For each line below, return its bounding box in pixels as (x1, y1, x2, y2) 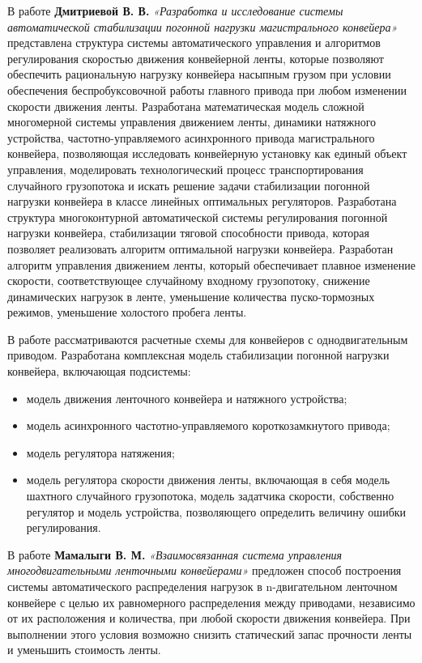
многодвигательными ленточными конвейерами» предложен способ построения (7, 562, 402, 579)
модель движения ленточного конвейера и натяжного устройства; (26, 389, 347, 406)
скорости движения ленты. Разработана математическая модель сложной (7, 97, 364, 114)
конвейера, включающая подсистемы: (7, 363, 191, 380)
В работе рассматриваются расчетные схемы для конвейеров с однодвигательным (7, 330, 408, 347)
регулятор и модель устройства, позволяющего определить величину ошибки (26, 503, 407, 520)
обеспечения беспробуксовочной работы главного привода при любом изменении (7, 81, 407, 98)
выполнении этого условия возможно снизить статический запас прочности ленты (7, 625, 412, 642)
